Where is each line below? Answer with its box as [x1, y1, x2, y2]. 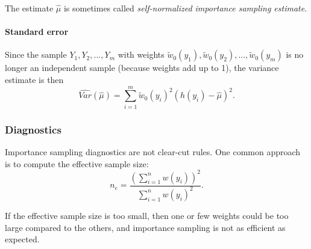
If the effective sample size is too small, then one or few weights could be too [5, 209, 289, 221]
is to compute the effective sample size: [5, 157, 149, 170]
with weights [118, 48, 165, 61]
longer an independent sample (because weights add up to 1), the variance [5, 61, 279, 74]
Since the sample [5, 48, 67, 61]
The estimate [5, 2, 54, 14]
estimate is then [5, 73, 64, 85]
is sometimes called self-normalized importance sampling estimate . [63, 2, 307, 14]
